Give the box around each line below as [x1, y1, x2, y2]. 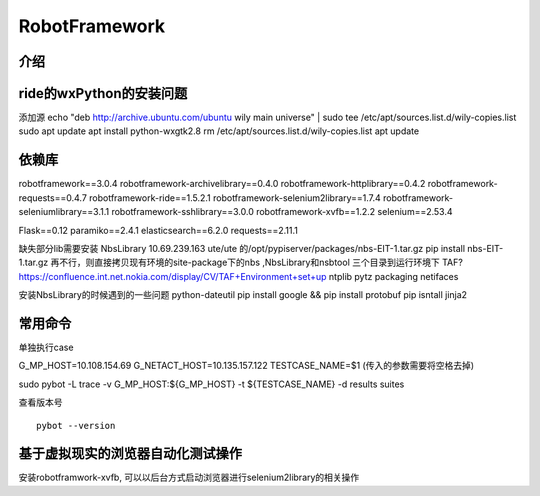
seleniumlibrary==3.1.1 [18, 206, 110, 218]
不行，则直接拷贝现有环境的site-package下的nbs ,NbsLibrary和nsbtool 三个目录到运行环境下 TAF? [58, 256, 464, 269]
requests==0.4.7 [18, 191, 87, 204]
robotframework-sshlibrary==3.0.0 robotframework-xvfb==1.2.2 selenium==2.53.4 [111, 206, 454, 218]
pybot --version [36, 420, 116, 431]
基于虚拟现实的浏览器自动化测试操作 [18, 445, 242, 462]
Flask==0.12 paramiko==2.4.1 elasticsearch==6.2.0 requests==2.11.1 [18, 224, 299, 236]
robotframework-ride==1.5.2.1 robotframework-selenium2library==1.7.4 [88, 191, 382, 204]
